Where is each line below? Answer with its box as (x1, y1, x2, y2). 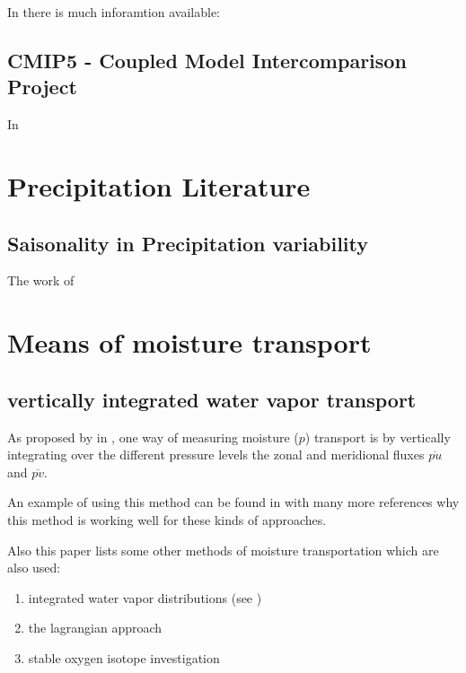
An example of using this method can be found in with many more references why (7, 493, 460, 511)
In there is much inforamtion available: (7, 3, 220, 21)
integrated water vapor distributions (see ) (28, 588, 262, 607)
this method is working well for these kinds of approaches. (7, 510, 327, 529)
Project (7, 73, 77, 101)
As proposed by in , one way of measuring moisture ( (7, 427, 299, 446)
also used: (7, 558, 61, 577)
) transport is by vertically (304, 427, 451, 446)
